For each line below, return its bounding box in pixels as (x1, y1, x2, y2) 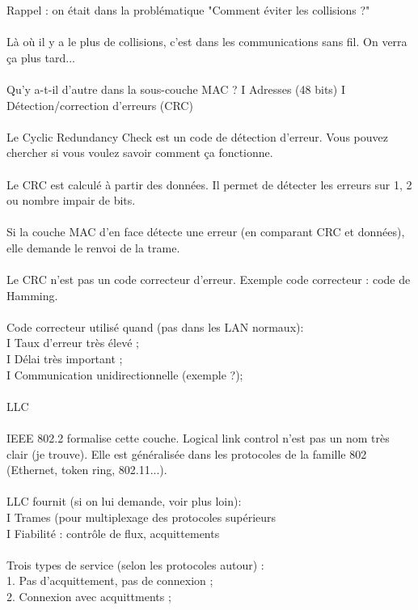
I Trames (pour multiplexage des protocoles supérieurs (6, 509, 277, 525)
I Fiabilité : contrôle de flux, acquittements (6, 524, 220, 541)
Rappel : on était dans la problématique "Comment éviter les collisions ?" (6, 2, 370, 18)
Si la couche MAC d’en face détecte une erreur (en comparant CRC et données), (6, 223, 405, 240)
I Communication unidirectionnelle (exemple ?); (6, 366, 243, 383)
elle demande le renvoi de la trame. (6, 239, 180, 256)
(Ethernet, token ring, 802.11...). (6, 461, 167, 478)
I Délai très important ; (6, 350, 123, 367)
